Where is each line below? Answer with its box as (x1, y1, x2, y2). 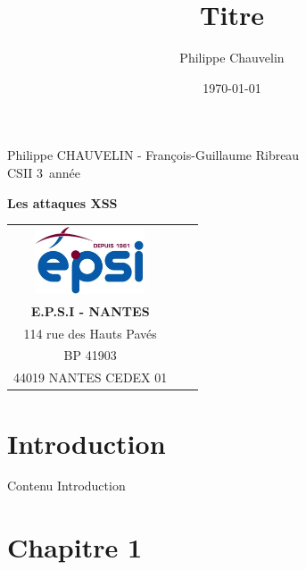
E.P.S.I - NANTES (30, 301, 150, 320)
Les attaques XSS (7, 193, 118, 212)
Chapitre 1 (7, 529, 143, 566)
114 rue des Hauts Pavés (23, 323, 157, 342)
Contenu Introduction (7, 476, 126, 495)
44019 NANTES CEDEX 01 (13, 368, 168, 387)
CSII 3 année (7, 163, 81, 181)
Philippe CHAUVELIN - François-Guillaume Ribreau (7, 146, 300, 164)
